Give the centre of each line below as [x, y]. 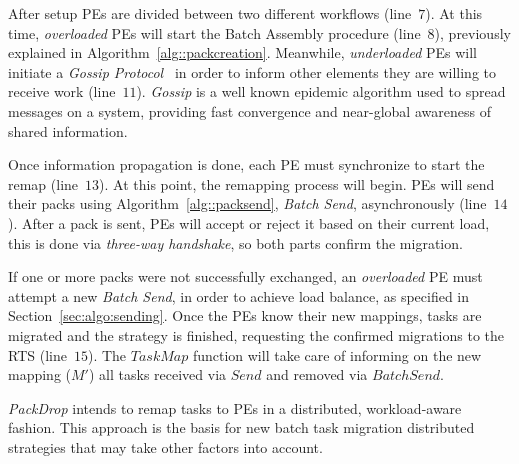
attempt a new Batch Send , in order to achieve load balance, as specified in [239, 295]
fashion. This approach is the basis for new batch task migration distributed [241, 427]
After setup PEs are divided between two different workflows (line [210, 13]
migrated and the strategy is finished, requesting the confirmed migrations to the [256, 334]
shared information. [68, 130]
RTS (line [37, 354]
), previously [472, 32]
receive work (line [62, 91]
